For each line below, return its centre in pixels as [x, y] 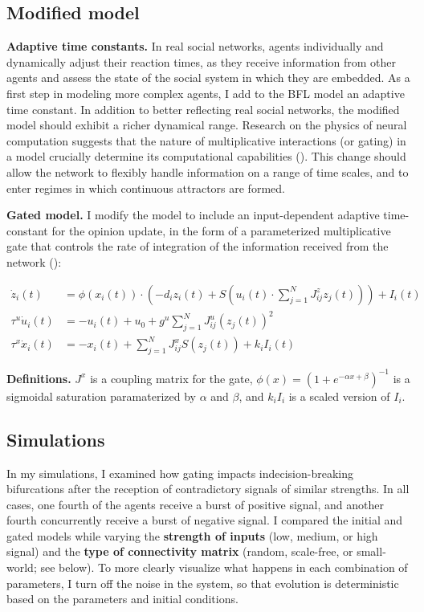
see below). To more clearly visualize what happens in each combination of [224, 567]
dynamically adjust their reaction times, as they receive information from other [202, 61]
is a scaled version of [339, 396]
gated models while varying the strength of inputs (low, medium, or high [192, 535]
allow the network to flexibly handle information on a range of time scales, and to [208, 171]
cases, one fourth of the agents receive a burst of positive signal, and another [195, 504]
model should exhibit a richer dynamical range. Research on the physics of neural [207, 125]
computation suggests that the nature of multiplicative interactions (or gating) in [206, 140]
